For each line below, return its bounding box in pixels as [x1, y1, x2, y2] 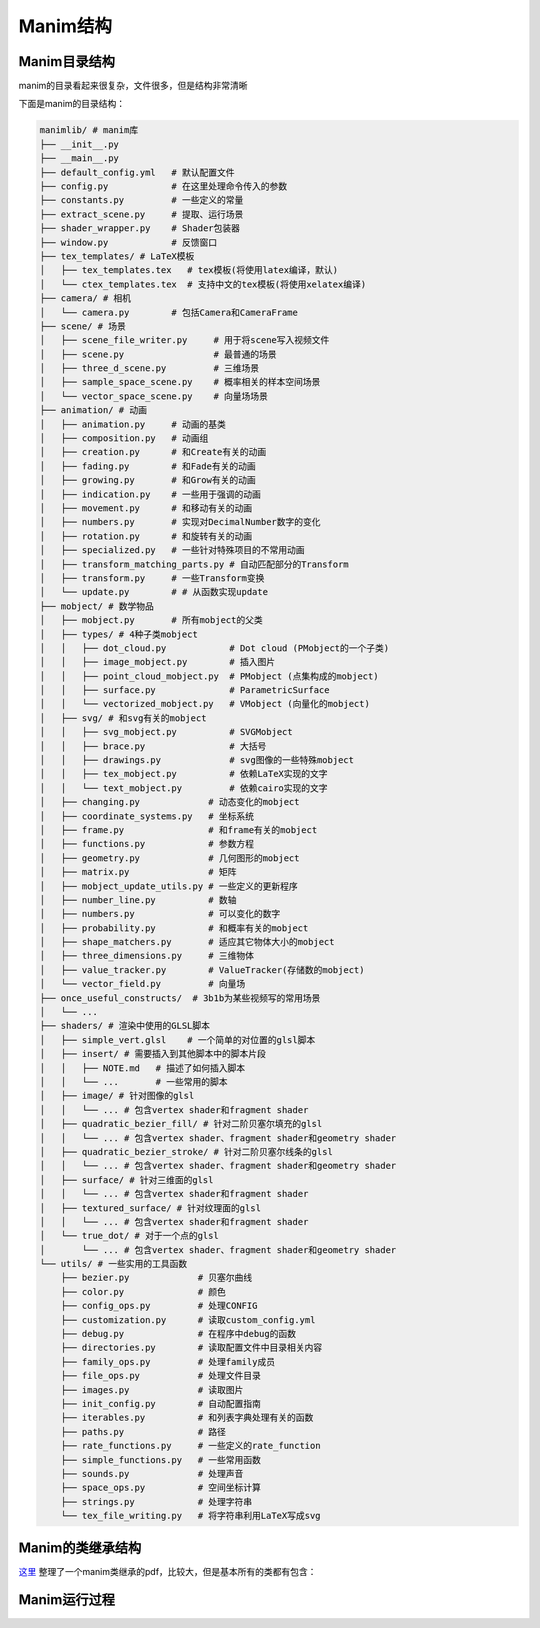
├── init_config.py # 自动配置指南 [60, 1398, 262, 1409]
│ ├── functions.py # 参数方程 [39, 838, 255, 850]
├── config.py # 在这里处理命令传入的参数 [39, 181, 288, 192]
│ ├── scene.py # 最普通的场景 [39, 348, 277, 360]
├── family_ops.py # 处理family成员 [60, 1356, 275, 1367]
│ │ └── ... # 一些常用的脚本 [39, 1076, 228, 1087]
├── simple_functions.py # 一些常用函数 [60, 1454, 262, 1465]
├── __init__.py [39, 138, 120, 150]
